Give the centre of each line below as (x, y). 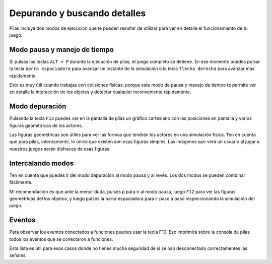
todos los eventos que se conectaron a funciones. (61, 239)
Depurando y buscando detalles (78, 13)
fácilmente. (21, 182)
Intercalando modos (42, 163)
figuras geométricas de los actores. (46, 125)
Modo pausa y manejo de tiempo (62, 50)
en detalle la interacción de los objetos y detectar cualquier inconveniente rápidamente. (100, 92)
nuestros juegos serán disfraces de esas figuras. (60, 149)
